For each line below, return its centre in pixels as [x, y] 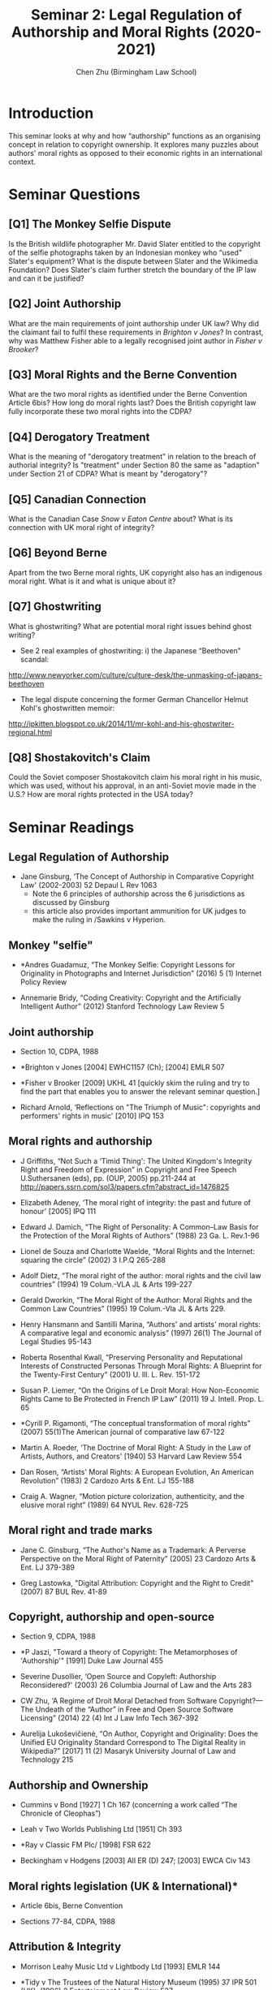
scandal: [35, 659]
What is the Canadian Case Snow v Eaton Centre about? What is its [121, 519]
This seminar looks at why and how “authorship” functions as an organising [135, 136]
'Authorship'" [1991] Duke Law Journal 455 [92, 1660]
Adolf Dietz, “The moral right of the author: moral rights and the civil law [140, 1275]
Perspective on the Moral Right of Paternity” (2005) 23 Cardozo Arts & [138, 1558]
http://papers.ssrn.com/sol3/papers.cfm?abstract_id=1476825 [125, 1187]
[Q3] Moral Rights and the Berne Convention [123, 375]
